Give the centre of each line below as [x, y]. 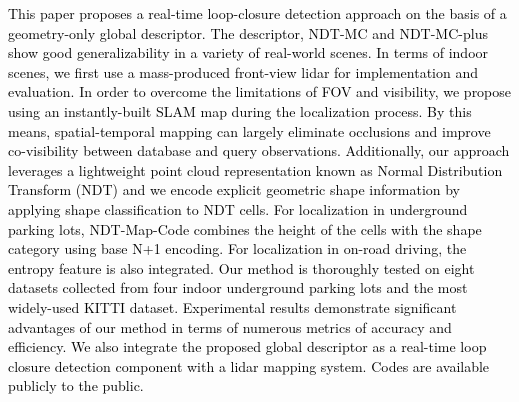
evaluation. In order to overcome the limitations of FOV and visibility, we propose [260, 91]
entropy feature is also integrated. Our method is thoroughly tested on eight [241, 267]
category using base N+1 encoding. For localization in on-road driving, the [237, 248]
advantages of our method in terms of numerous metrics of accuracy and [230, 326]
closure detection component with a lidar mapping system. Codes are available [249, 365]
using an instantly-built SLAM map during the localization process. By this [240, 110]
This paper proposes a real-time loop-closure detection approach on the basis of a [257, 13]
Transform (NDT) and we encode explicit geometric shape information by [234, 189]
